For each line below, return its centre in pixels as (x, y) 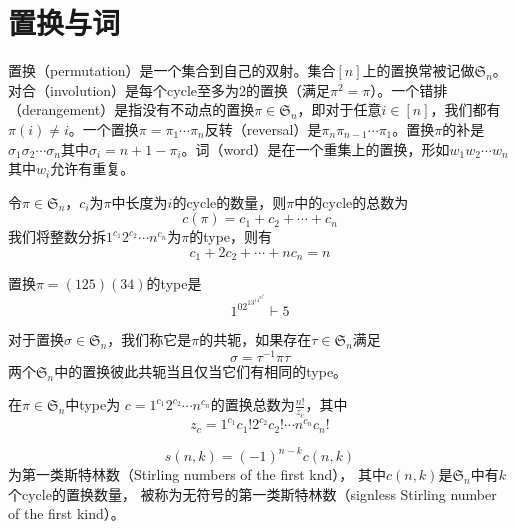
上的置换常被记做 (418, 70)
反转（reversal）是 (263, 128)
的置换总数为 (252, 404)
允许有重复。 (92, 168)
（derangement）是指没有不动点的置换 (131, 109)
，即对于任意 (339, 109)
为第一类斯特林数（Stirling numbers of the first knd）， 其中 (197, 474)
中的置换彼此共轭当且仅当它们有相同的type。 (201, 370)
